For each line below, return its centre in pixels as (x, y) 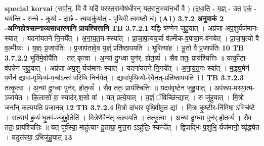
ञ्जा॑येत (13, 97)
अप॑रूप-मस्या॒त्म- (234, 87)
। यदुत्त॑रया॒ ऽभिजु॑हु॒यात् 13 (38, 137)
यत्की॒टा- (237, 57)
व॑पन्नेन (12, 67)
